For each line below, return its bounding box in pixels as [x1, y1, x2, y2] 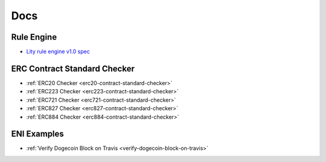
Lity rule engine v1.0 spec [26, 48, 90, 55]
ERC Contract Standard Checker [11, 63, 135, 73]
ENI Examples [11, 129, 65, 139]
